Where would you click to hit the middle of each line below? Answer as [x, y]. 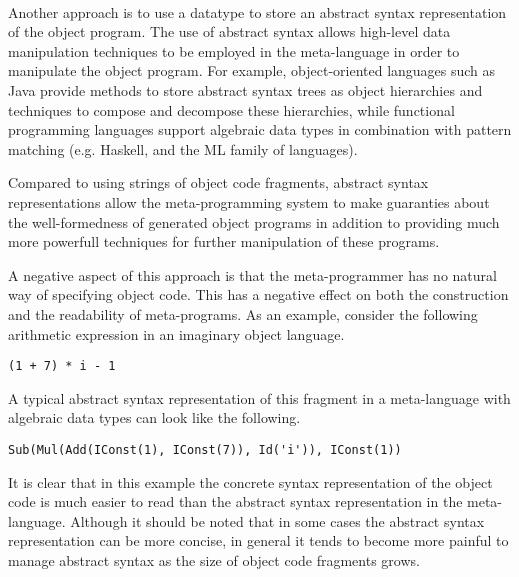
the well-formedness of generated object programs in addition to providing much [254, 221]
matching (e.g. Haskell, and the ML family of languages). [183, 148]
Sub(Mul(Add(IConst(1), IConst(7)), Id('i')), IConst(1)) [205, 449]
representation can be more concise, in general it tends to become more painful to [258, 540]
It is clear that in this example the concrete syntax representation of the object [250, 481]
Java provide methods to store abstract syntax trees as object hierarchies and [245, 89]
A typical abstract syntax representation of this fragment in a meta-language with [259, 397]
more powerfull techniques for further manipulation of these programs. [224, 241]
